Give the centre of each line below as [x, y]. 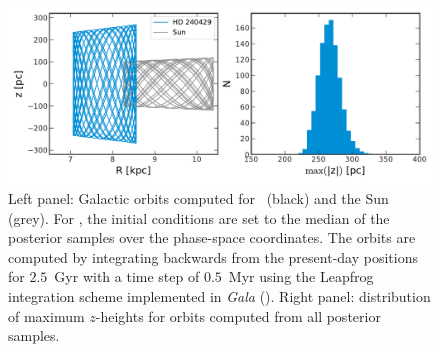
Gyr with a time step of [127, 276]
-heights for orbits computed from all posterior [238, 315]
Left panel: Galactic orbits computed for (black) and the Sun [198, 197]
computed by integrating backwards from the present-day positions [213, 256]
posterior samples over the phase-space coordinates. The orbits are [212, 237]
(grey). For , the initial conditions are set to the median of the [199, 217]
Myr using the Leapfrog [301, 276]
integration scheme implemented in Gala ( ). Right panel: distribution [219, 295]
